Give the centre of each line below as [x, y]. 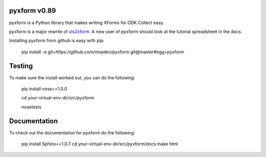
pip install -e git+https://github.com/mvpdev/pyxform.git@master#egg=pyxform [103, 52]
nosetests [32, 107]
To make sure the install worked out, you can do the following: [72, 78]
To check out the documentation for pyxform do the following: [72, 132]
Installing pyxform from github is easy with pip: [57, 41]
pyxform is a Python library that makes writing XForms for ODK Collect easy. [87, 23]
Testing [21, 66]
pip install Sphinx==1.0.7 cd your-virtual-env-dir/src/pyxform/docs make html [100, 144]
